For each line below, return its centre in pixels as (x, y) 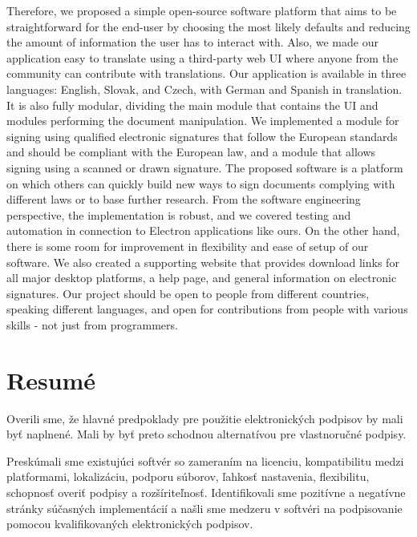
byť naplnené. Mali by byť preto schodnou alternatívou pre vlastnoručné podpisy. (206, 434)
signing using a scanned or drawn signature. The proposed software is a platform (205, 167)
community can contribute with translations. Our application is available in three (206, 73)
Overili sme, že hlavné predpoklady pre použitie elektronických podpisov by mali (205, 418)
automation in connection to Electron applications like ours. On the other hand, (203, 230)
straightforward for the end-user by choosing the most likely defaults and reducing (208, 26)
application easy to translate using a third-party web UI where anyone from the (202, 57)
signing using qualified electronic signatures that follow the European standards (202, 136)
